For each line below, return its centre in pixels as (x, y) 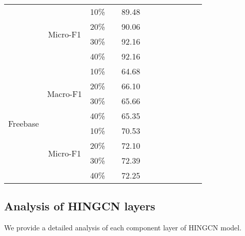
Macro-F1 (64, 93)
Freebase (24, 123)
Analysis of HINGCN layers (80, 206)
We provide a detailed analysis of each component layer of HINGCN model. (123, 228)
